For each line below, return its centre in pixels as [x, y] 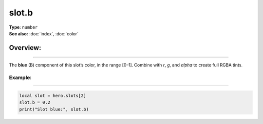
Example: [20, 77]
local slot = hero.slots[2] [53, 95]
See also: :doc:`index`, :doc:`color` [44, 33]
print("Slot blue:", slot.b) [54, 109]
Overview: [25, 48]
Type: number [23, 27]
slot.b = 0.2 [35, 102]
